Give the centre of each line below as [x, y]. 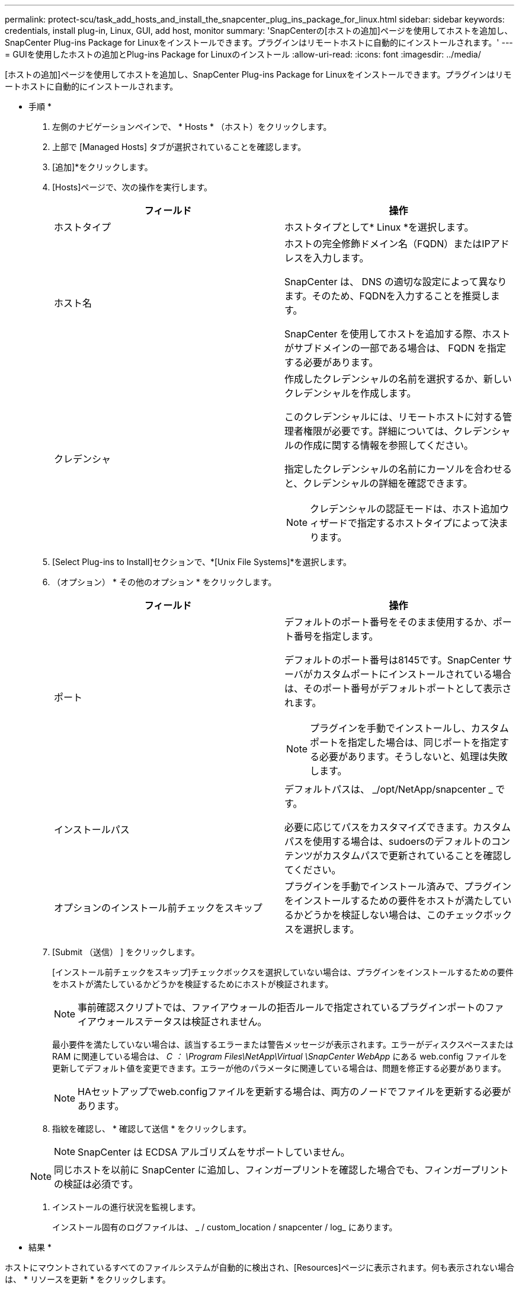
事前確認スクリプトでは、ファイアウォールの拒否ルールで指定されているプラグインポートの [281, 1007]
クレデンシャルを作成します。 [350, 393]
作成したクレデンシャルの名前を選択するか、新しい [398, 379]
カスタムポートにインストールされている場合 [412, 674]
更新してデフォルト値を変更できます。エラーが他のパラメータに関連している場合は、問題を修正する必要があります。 [279, 1068]
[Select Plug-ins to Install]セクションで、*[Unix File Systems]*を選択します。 [202, 562]
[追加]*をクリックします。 [102, 167]
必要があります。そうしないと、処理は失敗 [414, 757]
